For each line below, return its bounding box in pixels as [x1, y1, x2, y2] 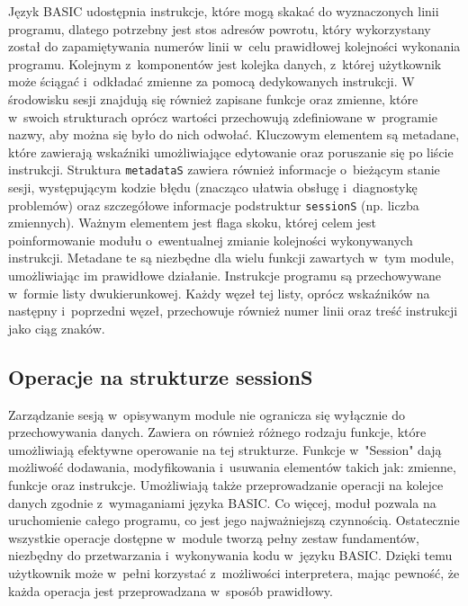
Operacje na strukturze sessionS [8, 362, 313, 390]
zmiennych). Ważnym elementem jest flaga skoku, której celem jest [8, 213, 376, 232]
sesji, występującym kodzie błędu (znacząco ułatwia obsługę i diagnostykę [8, 178, 418, 196]
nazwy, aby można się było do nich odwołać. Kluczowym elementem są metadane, [8, 125, 460, 144]
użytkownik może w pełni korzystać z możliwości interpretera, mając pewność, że [8, 563, 460, 582]
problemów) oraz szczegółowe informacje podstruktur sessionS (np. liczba [8, 195, 419, 214]
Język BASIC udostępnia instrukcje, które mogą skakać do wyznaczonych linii [8, 2, 439, 20]
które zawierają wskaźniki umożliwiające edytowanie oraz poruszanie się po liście [8, 142, 454, 161]
